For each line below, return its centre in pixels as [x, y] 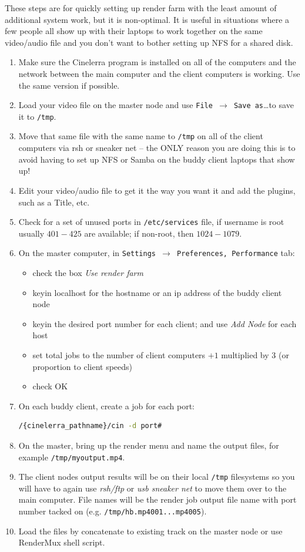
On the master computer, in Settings [87, 253]
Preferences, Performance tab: [236, 253]
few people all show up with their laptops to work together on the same [134, 31]
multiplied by [245, 354]
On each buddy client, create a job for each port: [106, 405]
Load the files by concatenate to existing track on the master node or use [150, 531]
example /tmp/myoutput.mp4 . [72, 457]
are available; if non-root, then [139, 233]
